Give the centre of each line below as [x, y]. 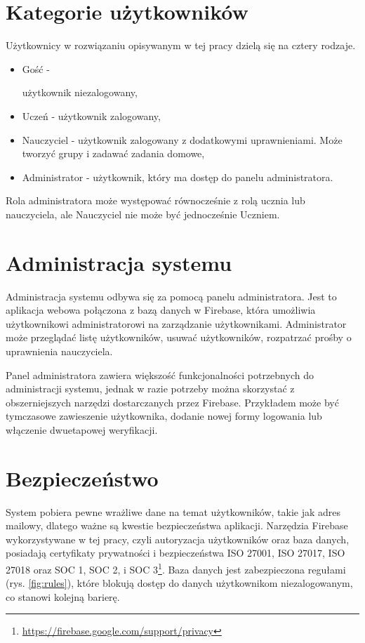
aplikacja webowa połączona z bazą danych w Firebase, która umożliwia [161, 310]
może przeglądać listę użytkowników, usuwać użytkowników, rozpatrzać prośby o [179, 337]
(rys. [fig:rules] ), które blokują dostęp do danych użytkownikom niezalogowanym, [179, 583]
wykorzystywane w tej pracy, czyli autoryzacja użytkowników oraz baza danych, [178, 539]
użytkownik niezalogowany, [80, 92]
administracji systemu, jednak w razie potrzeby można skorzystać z [150, 389]
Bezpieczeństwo [82, 478]
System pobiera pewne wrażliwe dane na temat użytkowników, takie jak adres [173, 511]
